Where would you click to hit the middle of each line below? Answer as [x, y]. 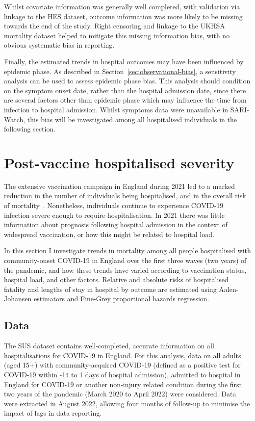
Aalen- [229, 289]
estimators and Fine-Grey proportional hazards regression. [121, 299]
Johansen [18, 299]
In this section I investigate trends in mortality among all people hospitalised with [127, 250]
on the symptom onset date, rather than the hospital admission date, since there [125, 90]
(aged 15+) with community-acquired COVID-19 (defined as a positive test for [122, 365]
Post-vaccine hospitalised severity [119, 162]
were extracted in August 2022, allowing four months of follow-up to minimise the [127, 403]
